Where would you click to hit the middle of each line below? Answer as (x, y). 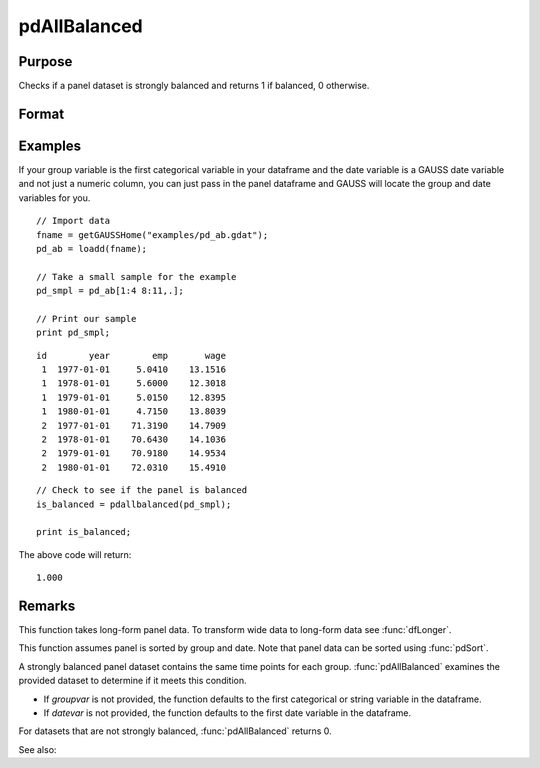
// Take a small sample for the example (136, 276)
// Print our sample (86, 318)
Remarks (47, 605)
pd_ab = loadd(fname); (92, 248)
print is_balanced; (84, 532)
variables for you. (54, 197)
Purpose (45, 61)
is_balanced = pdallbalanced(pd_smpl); (134, 504)
